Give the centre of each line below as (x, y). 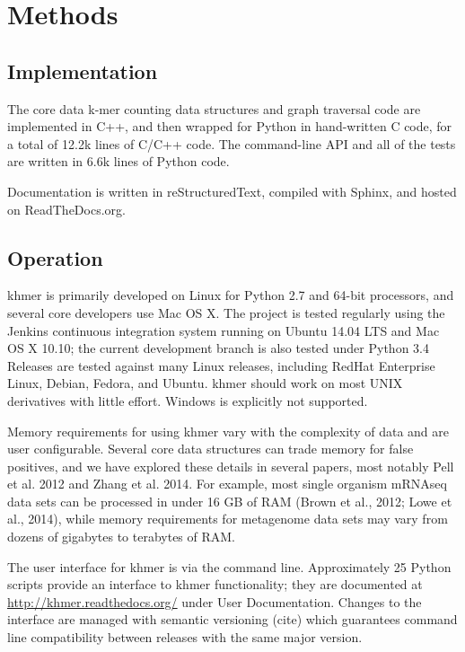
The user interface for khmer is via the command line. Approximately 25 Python (229, 566)
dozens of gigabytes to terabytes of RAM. (122, 537)
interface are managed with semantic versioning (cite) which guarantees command (232, 619)
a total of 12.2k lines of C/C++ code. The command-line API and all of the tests (232, 143)
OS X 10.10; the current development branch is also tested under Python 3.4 (218, 348)
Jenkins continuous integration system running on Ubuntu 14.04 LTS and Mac (224, 330)
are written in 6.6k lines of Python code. (118, 161)
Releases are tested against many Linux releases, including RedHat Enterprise (221, 365)
